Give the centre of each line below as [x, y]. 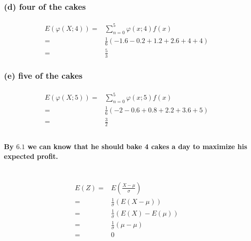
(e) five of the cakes [43, 76]
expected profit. [31, 156]
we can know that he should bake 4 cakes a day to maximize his [137, 146]
